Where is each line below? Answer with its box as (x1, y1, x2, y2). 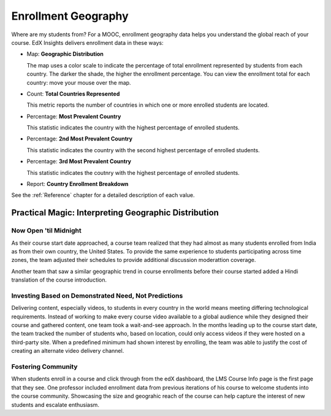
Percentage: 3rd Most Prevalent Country (26, 158, 132, 165)
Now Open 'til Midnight (11, 226, 82, 235)
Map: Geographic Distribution (26, 50, 104, 58)
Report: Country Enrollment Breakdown (26, 180, 129, 188)
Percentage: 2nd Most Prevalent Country (26, 135, 133, 142)
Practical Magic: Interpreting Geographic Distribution (11, 207, 219, 218)
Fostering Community (11, 362, 78, 371)
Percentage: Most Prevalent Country (26, 112, 121, 120)
